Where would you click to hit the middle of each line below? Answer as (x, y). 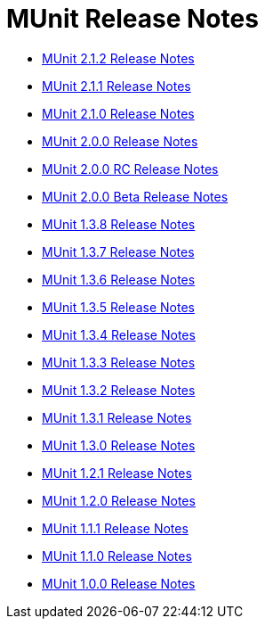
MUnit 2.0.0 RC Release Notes (130, 169)
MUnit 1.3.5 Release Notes (118, 307)
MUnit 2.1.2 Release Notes (118, 58)
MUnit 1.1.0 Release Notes (117, 556)
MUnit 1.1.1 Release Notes (115, 528)
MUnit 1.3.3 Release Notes (119, 362)
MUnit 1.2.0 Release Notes (119, 500)
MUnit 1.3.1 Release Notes (117, 417)
